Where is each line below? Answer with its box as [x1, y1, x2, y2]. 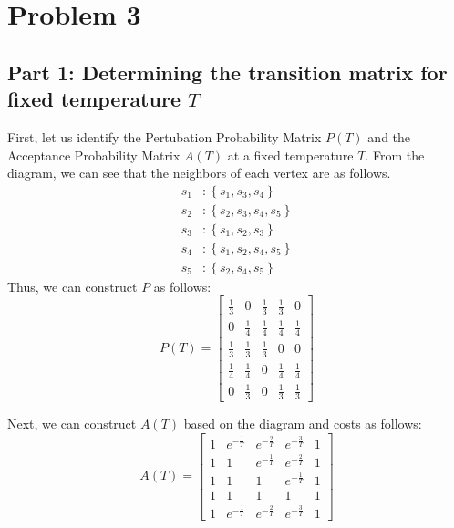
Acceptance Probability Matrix [7, 145, 181, 164]
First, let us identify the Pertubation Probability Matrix [7, 127, 322, 146]
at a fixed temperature [227, 145, 354, 164]
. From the [365, 145, 425, 164]
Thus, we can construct [7, 276, 138, 295]
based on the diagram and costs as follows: [183, 414, 422, 433]
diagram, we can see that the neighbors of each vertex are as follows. [7, 163, 391, 182]
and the [367, 127, 411, 146]
